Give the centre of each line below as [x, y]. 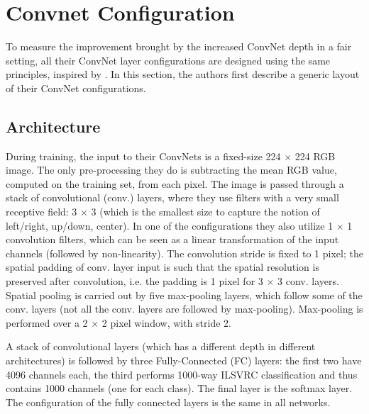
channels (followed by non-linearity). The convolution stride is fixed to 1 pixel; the [184, 253]
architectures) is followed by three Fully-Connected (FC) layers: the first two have [184, 360]
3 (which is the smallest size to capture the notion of [205, 212]
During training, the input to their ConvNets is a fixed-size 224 [143, 156]
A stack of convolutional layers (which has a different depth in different [161, 346]
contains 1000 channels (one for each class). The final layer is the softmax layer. [179, 388]
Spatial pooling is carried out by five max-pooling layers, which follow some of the [184, 295]
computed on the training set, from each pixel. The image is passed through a [175, 183]
